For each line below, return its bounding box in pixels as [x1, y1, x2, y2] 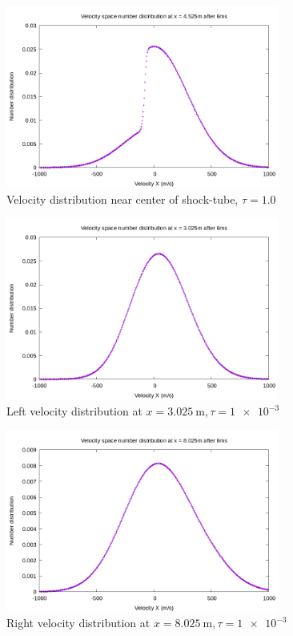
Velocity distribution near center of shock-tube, [6, 190, 239, 207]
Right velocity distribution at [6, 614, 151, 631]
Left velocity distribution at [6, 403, 142, 419]
